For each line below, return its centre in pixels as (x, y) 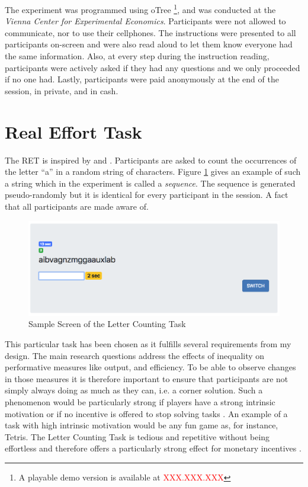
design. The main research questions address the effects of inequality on (135, 355)
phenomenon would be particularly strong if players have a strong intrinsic (140, 401)
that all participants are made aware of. (77, 206)
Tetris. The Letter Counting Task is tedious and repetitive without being (137, 436)
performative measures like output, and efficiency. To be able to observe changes (150, 367)
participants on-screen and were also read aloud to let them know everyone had (149, 44)
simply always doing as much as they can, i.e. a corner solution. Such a (134, 390)
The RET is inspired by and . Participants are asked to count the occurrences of (151, 160)
